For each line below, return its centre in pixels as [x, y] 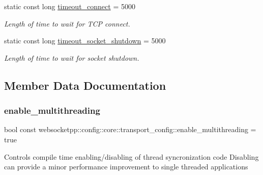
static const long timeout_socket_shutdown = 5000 [85, 41]
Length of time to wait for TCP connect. [67, 23]
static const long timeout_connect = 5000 [70, 6]
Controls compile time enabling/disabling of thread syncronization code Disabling [131, 156]
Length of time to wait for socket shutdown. [72, 57]
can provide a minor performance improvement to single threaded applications [126, 167]
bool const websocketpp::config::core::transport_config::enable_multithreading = [130, 129]
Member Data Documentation [85, 85]
